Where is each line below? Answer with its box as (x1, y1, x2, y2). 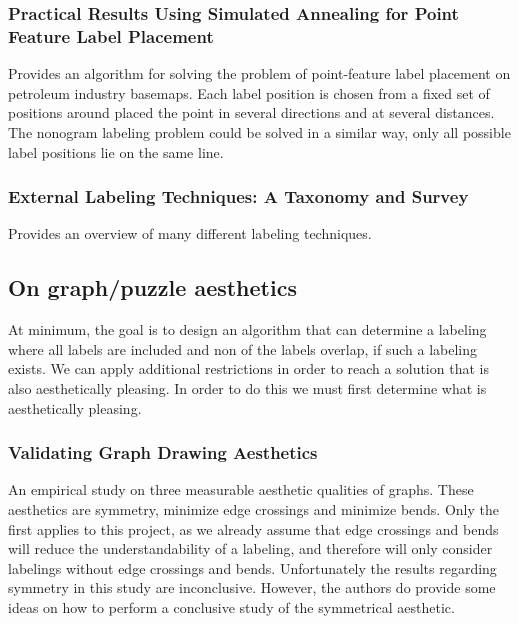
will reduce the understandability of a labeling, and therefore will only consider (8, 538, 493, 559)
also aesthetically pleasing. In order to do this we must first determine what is (8, 377, 487, 398)
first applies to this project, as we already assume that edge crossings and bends (8, 518, 499, 539)
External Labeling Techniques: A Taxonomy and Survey (8, 184, 469, 209)
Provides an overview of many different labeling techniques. (8, 223, 372, 244)
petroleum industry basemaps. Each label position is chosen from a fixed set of (8, 82, 490, 103)
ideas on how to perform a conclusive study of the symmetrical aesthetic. (8, 596, 455, 617)
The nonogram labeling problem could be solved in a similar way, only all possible (8, 121, 511, 142)
